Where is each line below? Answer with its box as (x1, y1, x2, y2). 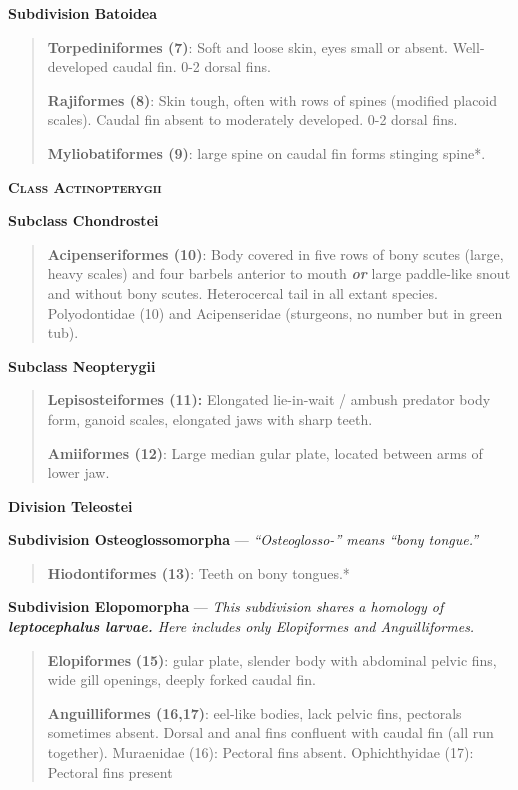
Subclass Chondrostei (8, 210, 159, 231)
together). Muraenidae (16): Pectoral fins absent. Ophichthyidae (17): (47, 742, 474, 763)
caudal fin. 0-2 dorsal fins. (112, 56, 271, 77)
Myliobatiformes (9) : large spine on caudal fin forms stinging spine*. (47, 142, 486, 163)
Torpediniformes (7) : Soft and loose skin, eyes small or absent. (47, 36, 449, 57)
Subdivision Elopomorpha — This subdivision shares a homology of (8, 596, 444, 617)
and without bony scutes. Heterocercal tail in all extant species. (47, 282, 438, 303)
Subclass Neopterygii (8, 355, 156, 376)
